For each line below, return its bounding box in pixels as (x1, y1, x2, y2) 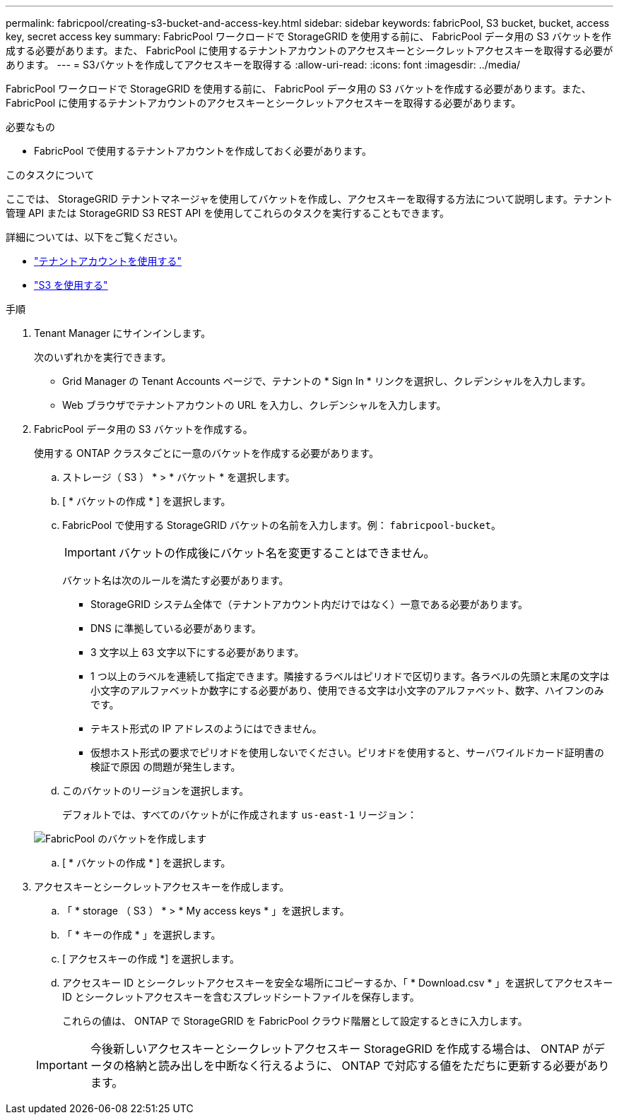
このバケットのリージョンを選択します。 (62, 785, 249, 797)
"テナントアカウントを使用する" (34, 255, 182, 267)
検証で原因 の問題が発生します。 (90, 761, 241, 773)
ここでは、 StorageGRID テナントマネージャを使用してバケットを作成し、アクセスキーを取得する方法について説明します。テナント (6, 193, 613, 205)
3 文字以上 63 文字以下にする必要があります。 (90, 646, 305, 658)
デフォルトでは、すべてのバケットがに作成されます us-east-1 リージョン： (62, 809, 417, 821)
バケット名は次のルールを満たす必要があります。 (62, 574, 289, 586)
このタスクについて (6, 169, 95, 181)
